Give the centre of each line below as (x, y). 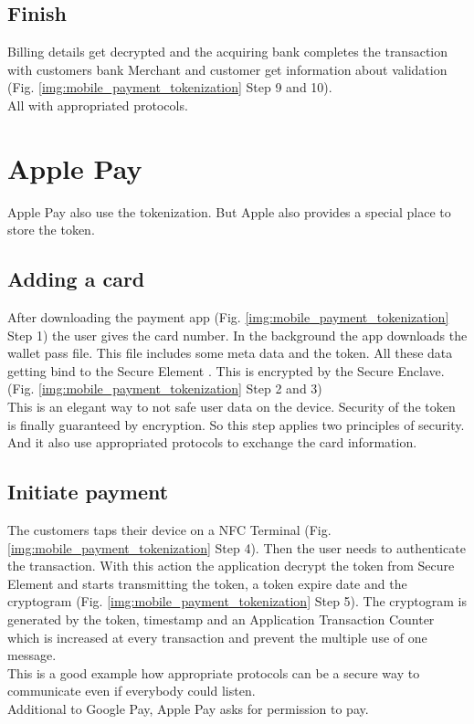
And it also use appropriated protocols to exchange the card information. (212, 442)
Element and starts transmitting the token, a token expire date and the (207, 583)
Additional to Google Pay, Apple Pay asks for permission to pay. (188, 708)
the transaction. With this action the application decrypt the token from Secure (231, 566)
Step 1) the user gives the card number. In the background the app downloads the (237, 335)
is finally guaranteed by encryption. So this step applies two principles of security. (236, 424)
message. (32, 655)
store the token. (51, 230)
